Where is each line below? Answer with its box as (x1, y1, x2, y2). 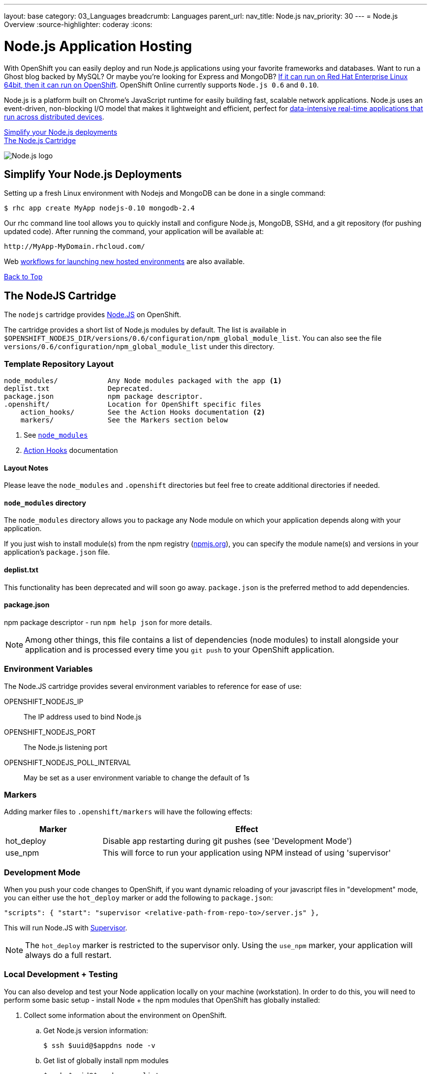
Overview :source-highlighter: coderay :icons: (4, 20, 153, 29)
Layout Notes (4, 463, 49, 472)
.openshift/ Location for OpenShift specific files (4, 400, 261, 408)
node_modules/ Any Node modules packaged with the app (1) (4, 376, 282, 385)
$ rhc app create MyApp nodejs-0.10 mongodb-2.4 (4, 204, 195, 212)
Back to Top (4, 272, 43, 281)
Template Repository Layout (4, 358, 114, 369)
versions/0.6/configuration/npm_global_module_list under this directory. (4, 342, 275, 351)
